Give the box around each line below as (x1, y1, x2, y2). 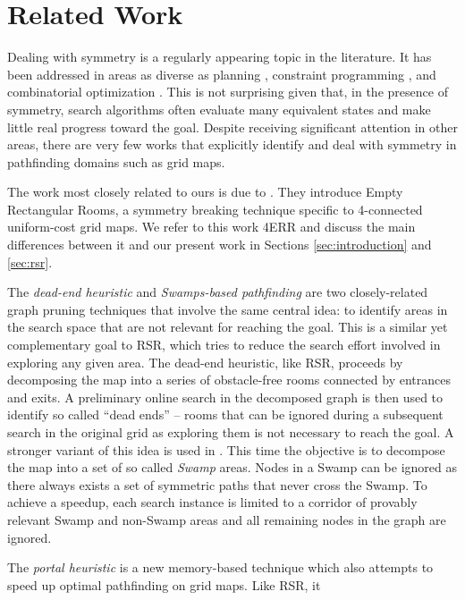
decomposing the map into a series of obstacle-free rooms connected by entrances (7, 370, 451, 389)
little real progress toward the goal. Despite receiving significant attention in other (7, 117, 458, 136)
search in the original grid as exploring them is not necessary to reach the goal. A (7, 423, 454, 441)
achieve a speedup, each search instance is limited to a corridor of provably (7, 493, 418, 511)
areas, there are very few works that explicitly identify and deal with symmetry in (7, 135, 457, 154)
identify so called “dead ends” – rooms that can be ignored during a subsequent (7, 405, 444, 424)
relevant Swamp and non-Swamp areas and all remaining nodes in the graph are (7, 510, 446, 528)
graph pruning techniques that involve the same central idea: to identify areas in (7, 300, 448, 318)
